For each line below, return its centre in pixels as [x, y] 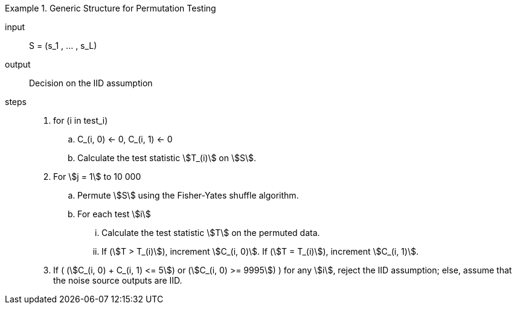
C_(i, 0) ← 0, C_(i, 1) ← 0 [125, 139]
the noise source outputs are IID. [118, 280]
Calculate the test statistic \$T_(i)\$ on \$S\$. [167, 158]
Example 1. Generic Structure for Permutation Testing [111, 8]
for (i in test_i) [81, 120]
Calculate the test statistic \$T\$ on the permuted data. [211, 233]
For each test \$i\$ [114, 214]
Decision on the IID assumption [91, 83]
